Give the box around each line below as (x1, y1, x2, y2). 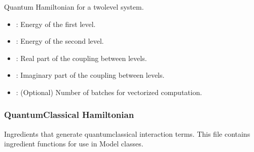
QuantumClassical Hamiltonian (4, 108, 134, 121)
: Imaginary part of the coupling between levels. (16, 70, 165, 80)
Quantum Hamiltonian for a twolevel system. (4, 2, 144, 12)
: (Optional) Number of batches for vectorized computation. (16, 86, 202, 97)
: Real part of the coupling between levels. (16, 52, 147, 63)
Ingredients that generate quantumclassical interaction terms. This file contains (4, 128, 250, 139)
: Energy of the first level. (16, 18, 96, 29)
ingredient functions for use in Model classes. (4, 138, 143, 149)
